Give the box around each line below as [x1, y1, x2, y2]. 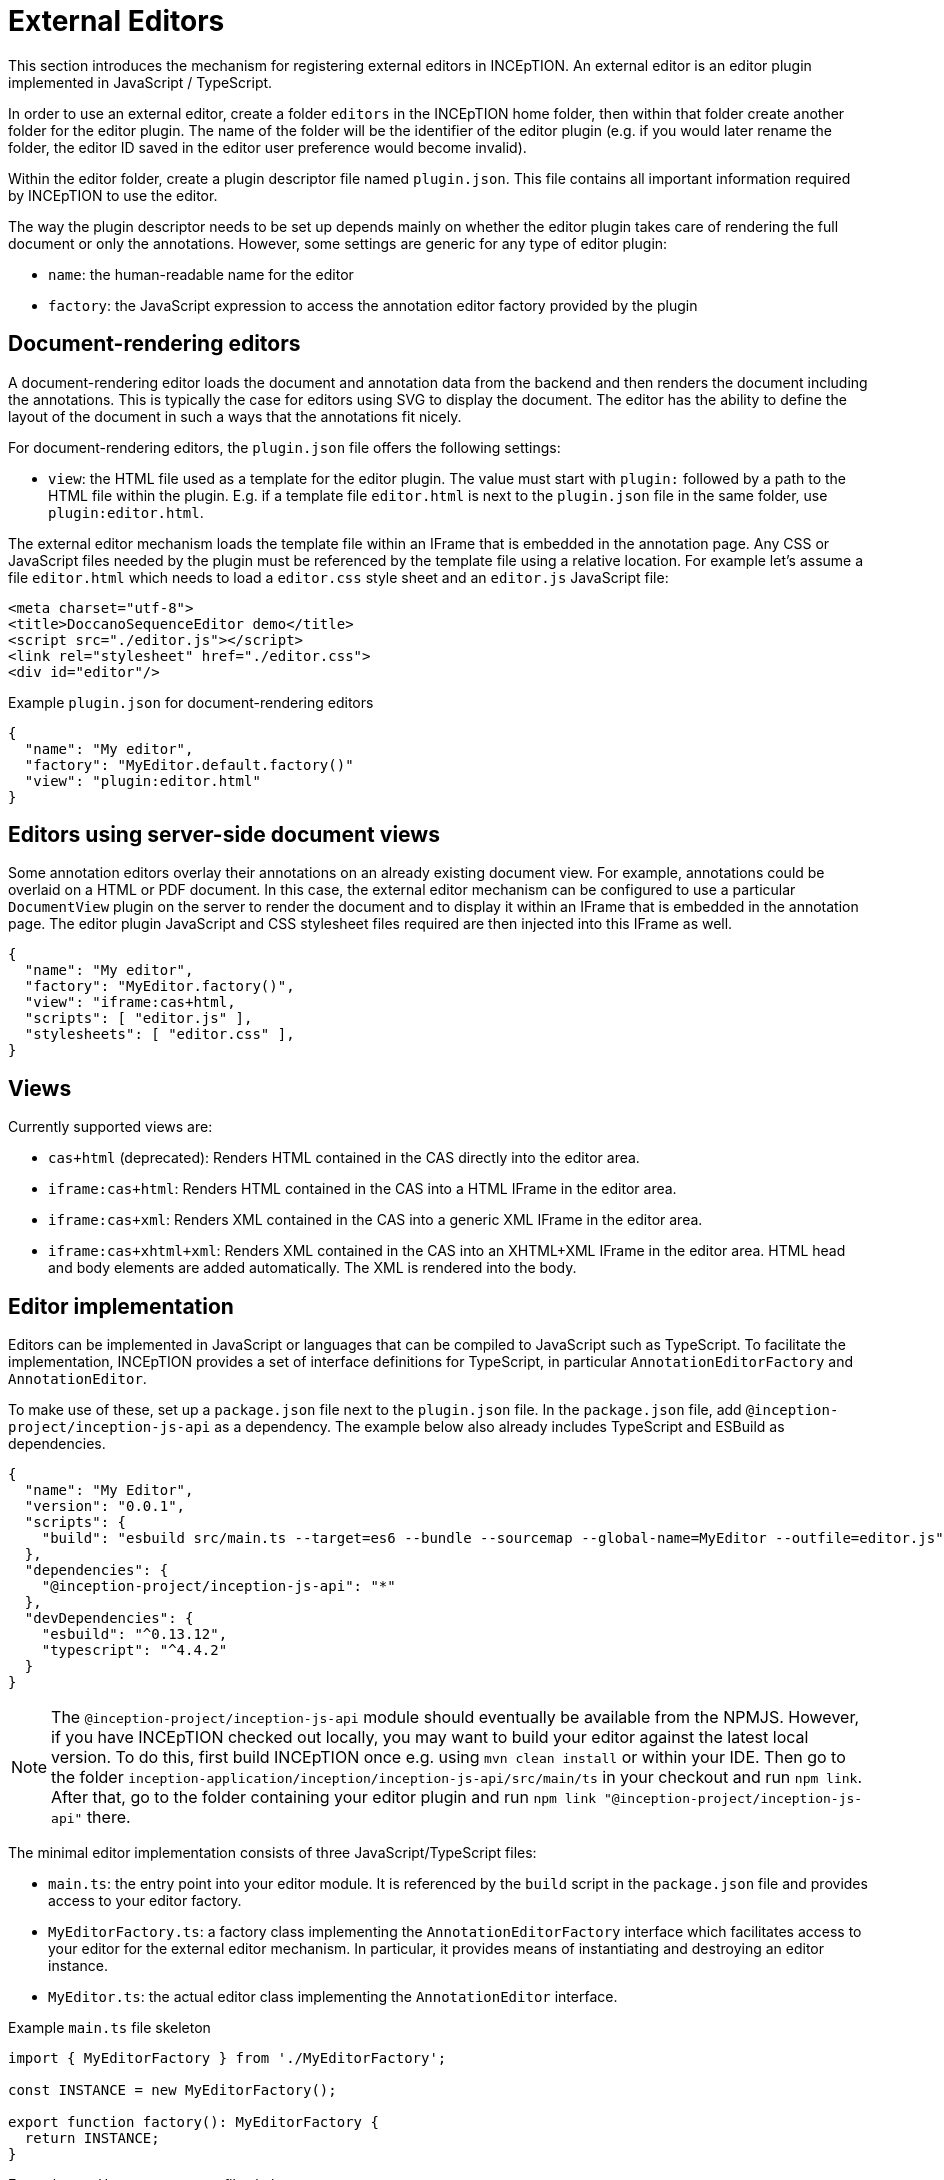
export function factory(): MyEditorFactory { [8, 2114, 379, 2131]
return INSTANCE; [24, 2130, 160, 2147]
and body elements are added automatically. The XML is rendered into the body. [48, 1259, 577, 1277]
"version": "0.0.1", [24, 1498, 186, 1515]
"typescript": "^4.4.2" [41, 1642, 228, 1659]
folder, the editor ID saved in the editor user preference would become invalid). [8, 138, 527, 156]
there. [86, 1807, 131, 1828]
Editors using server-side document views [8, 822, 440, 848]
